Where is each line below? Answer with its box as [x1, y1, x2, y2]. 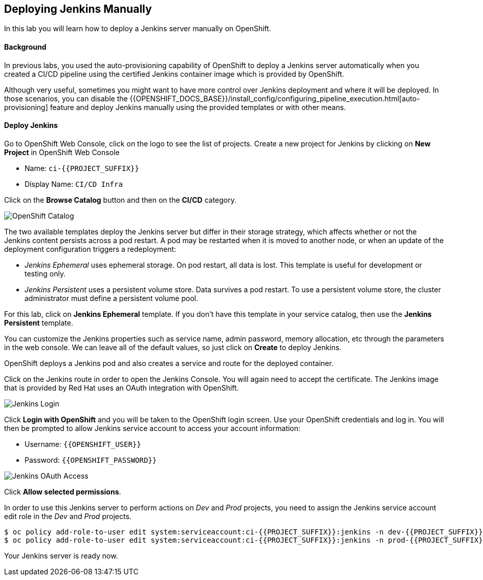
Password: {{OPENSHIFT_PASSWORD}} [25, 455, 157, 464]
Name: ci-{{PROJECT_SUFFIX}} [25, 163, 139, 173]
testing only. [25, 269, 66, 278]
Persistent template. [4, 318, 73, 327]
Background [4, 42, 47, 52]
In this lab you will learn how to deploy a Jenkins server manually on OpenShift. [4, 24, 271, 33]
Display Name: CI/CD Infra [25, 179, 123, 188]
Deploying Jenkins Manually [4, 3, 152, 15]
